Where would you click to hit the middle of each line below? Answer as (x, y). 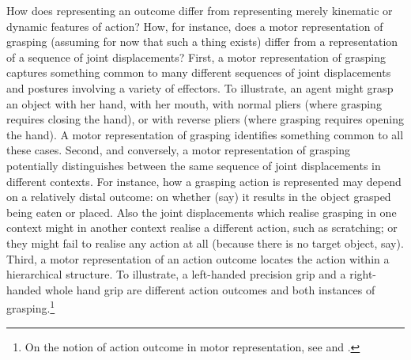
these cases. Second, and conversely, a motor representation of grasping (179, 150)
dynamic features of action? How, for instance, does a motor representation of (195, 26)
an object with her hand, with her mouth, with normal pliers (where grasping (194, 103)
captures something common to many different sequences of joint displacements (199, 72)
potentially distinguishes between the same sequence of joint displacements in (194, 165)
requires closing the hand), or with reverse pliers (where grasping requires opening (205, 119)
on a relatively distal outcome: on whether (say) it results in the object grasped (199, 197)
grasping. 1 (31, 307)
